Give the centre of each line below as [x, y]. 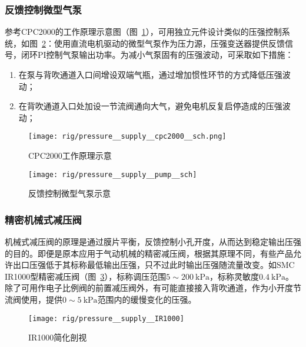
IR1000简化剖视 [58, 337]
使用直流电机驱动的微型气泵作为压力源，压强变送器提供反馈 [169, 43]
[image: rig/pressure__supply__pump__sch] [113, 174]
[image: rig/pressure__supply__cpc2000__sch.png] [127, 137]
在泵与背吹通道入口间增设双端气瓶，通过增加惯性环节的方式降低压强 [150, 74]
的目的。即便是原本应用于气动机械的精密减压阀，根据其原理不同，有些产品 [149, 253]
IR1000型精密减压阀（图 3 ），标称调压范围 [86, 276]
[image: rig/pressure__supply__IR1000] [106, 318]
